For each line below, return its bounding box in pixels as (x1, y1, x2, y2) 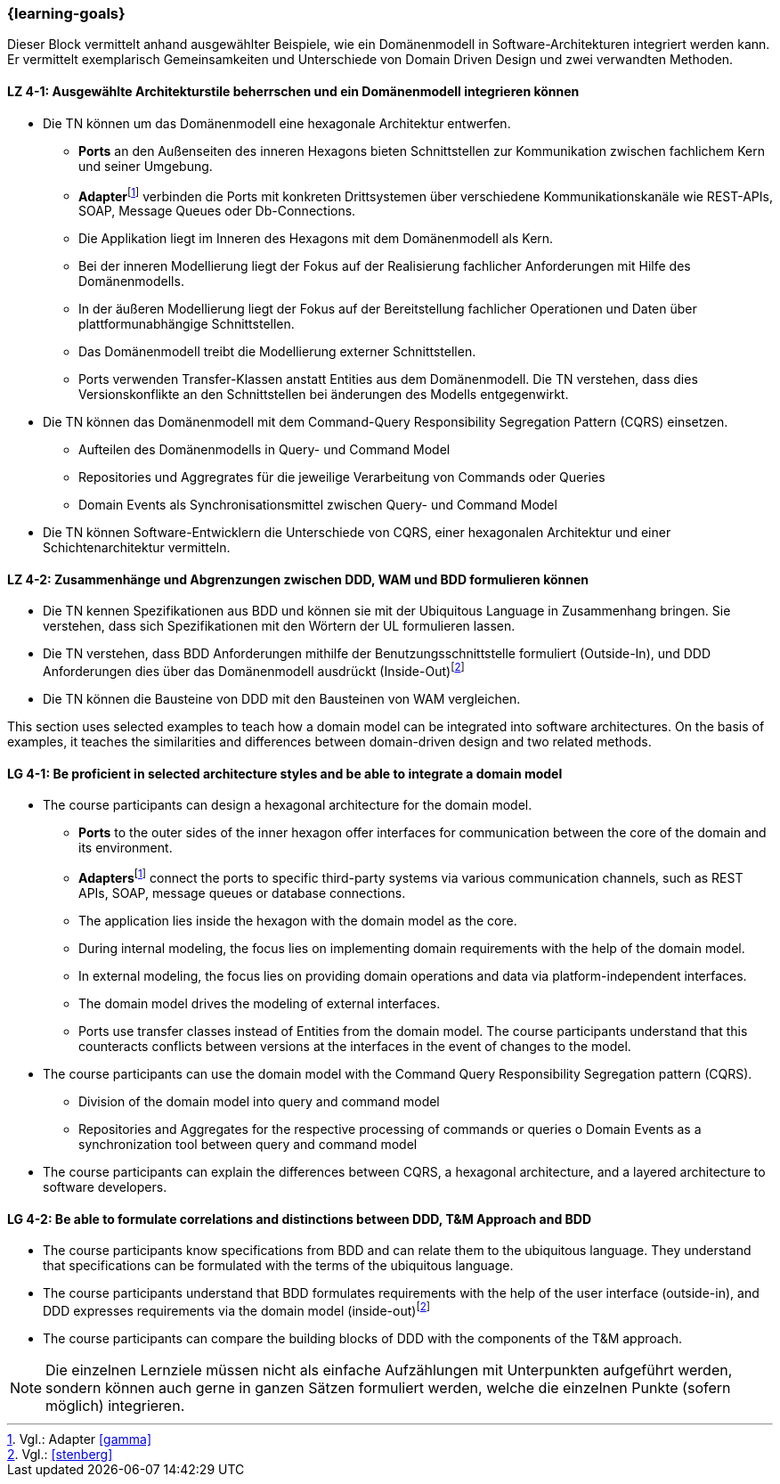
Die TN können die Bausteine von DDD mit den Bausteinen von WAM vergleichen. (43, 691, 521, 707)
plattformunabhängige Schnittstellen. (78, 316, 295, 332)
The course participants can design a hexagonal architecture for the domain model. (43, 797, 532, 813)
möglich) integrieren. (45, 1396, 185, 1415)
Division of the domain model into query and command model (78, 1094, 440, 1109)
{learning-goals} (7, 4, 126, 22)
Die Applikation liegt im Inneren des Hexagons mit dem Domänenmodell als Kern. (78, 231, 554, 247)
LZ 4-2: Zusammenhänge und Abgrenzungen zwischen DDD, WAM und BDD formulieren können (7, 571, 589, 587)
